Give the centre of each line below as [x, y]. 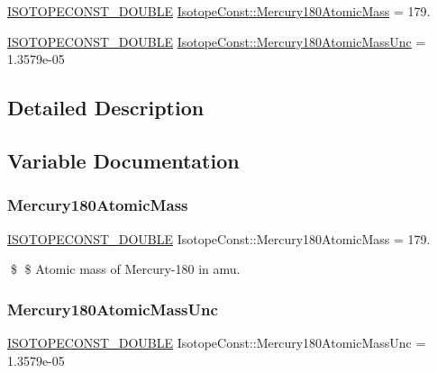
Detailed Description [106, 108]
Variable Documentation [123, 160]
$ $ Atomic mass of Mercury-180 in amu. [125, 269]
